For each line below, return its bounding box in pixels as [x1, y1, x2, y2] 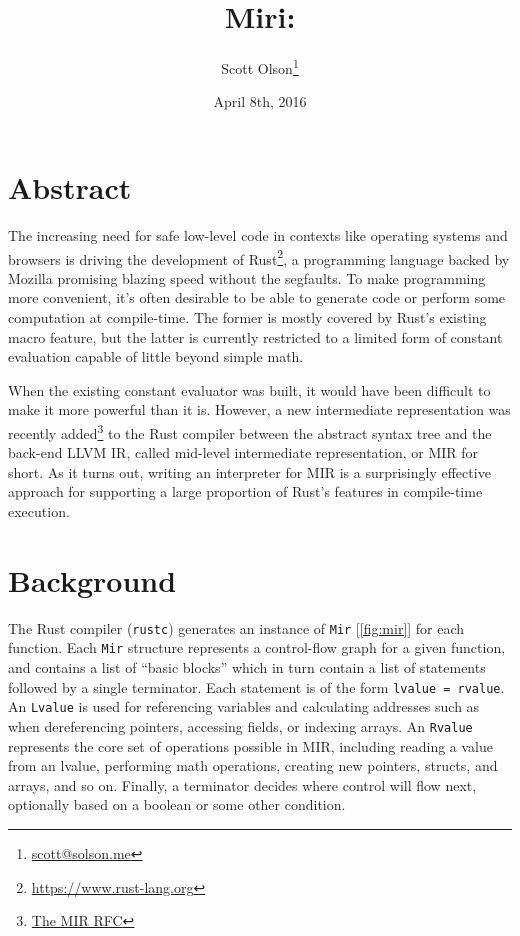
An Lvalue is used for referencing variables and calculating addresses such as [8, 696, 480, 717]
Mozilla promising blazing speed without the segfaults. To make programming [8, 267, 486, 288]
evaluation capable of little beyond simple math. [8, 346, 304, 367]
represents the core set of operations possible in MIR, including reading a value [8, 735, 494, 756]
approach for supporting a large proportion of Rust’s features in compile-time [8, 481, 483, 502]
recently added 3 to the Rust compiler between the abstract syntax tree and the [8, 419, 492, 443]
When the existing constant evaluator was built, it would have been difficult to [8, 379, 491, 400]
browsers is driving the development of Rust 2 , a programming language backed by [8, 245, 510, 269]
